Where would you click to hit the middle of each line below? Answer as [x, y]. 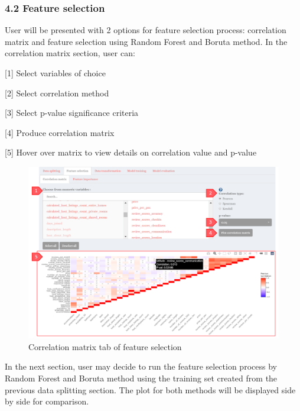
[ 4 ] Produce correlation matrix [60, 132]
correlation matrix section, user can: [70, 53]
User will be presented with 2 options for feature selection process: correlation [146, 30]
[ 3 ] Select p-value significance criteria [72, 113]
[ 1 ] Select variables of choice [55, 73]
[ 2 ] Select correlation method [57, 93]
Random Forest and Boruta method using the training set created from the [141, 378]
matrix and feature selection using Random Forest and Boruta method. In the [146, 41]
